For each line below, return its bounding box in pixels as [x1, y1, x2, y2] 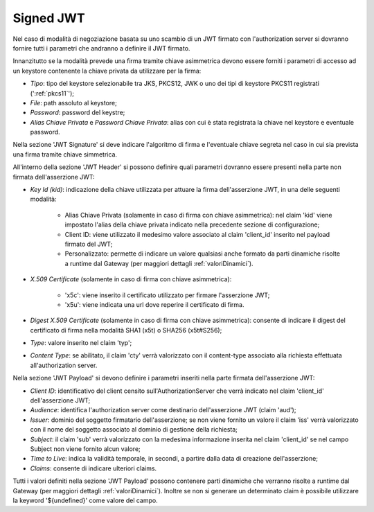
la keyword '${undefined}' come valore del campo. [12, 496, 159, 504]
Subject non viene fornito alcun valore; [30, 445, 141, 453]
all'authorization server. [30, 361, 98, 369]
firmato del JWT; [64, 240, 113, 248]
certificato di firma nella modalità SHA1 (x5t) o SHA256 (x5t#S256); [30, 326, 222, 334]
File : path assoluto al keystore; [30, 98, 117, 107]
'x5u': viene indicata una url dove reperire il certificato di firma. [64, 300, 244, 308]
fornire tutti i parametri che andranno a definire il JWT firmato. [12, 44, 190, 52]
